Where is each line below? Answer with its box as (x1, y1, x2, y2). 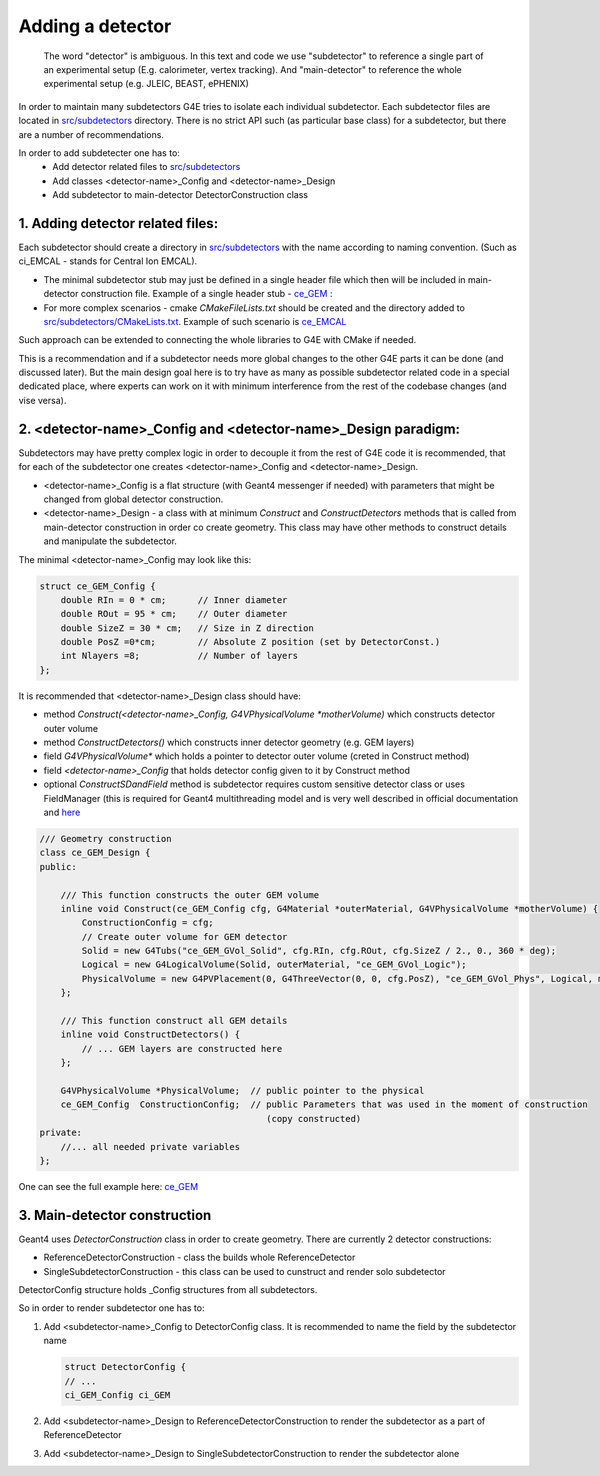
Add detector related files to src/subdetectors (52, 161, 241, 173)
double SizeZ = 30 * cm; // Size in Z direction (60, 622, 314, 634)
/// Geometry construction (39, 833, 172, 844)
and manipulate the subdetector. (43, 535, 177, 547)
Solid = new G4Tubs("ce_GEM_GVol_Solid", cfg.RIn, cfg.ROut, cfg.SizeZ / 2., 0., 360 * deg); (81, 945, 557, 957)
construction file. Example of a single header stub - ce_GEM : (80, 288, 333, 300)
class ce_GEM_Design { (39, 847, 151, 859)
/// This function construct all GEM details (60, 1015, 288, 1027)
